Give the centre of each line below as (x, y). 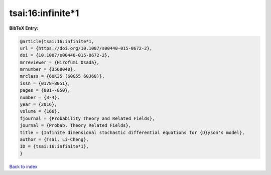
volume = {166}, (40, 111)
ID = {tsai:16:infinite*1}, (54, 146)
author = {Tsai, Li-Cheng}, (54, 140)
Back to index (23, 166)
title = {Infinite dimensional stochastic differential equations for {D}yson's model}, (132, 132)
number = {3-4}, (40, 97)
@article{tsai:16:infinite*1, (57, 41)
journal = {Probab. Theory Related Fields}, (76, 126)
